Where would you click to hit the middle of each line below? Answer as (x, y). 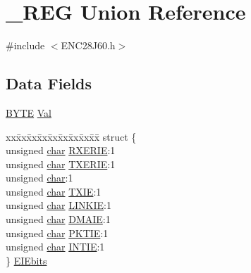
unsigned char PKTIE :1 (57, 233)
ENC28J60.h (88, 45)
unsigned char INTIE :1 (55, 247)
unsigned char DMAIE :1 (58, 219)
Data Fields (49, 83)
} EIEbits (26, 260)
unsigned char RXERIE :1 (61, 150)
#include (25, 45)
